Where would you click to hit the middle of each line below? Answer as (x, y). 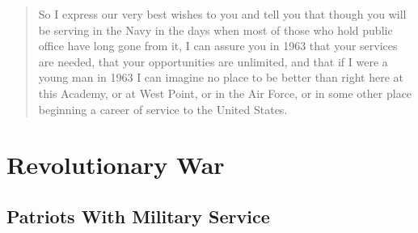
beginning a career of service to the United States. (163, 109)
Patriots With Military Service (138, 216)
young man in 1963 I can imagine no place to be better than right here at (221, 77)
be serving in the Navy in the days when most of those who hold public (215, 30)
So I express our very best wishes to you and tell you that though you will (222, 14)
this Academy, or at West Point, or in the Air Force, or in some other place (225, 93)
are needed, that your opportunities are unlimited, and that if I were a (213, 61)
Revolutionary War (116, 165)
